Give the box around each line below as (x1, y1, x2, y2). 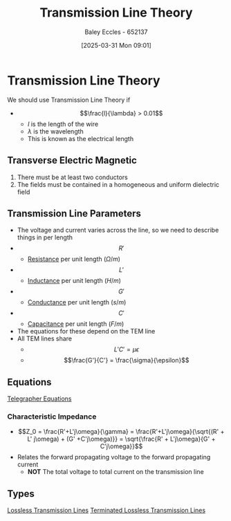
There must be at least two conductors (17, 173, 128, 181)
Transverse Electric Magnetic (7, 154, 137, 167)
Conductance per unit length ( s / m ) (27, 298, 127, 307)
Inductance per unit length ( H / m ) (27, 277, 121, 285)
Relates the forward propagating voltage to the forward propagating (17, 453, 211, 461)
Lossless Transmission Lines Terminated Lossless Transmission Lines (7, 506, 206, 515)
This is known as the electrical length (27, 134, 133, 143)
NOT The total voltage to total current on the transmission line (27, 468, 204, 476)
